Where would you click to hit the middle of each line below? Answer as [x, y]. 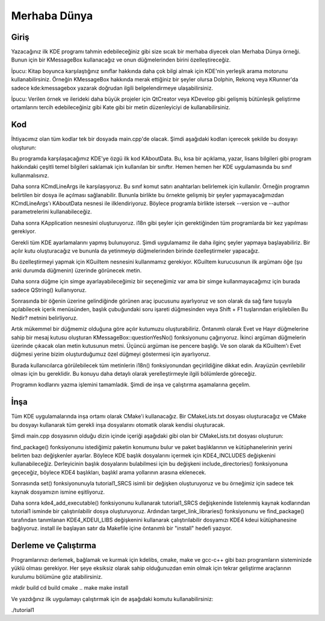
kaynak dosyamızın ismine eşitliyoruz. [58, 492]
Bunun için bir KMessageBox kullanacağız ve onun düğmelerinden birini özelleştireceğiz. [121, 60]
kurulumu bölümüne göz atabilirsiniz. [57, 576]
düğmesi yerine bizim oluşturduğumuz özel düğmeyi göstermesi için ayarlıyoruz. [111, 354]
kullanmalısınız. [30, 175]
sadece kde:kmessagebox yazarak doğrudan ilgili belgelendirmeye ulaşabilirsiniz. [112, 88]
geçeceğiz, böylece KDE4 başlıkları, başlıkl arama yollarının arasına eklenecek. [109, 472]
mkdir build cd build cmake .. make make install [70, 588]
